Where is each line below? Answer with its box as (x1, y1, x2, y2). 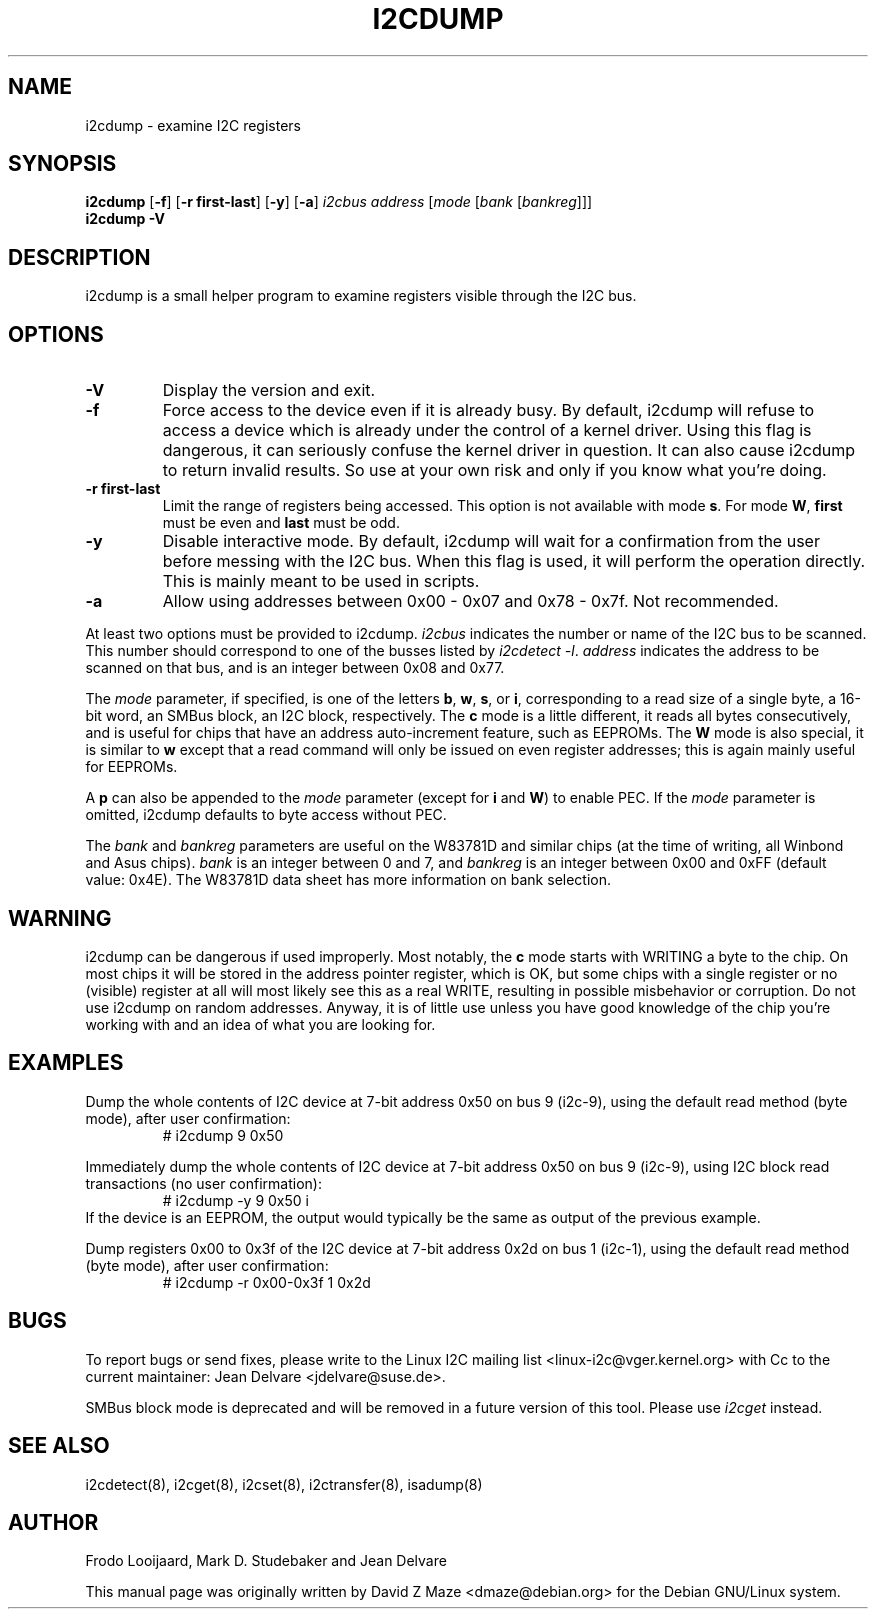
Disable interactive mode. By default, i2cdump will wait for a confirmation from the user (162, 531, 820, 552)
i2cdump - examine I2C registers (85, 116, 301, 134)
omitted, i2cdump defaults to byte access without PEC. (85, 806, 447, 824)
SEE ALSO (8, 1433, 110, 1459)
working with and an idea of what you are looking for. (85, 1015, 436, 1033)
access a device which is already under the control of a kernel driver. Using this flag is (162, 420, 812, 441)
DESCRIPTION (8, 244, 151, 270)
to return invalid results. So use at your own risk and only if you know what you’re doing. (162, 460, 827, 481)
